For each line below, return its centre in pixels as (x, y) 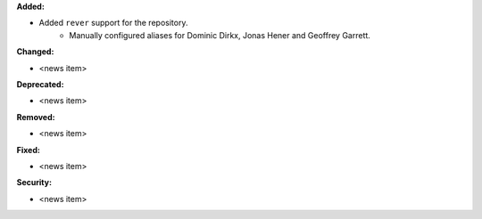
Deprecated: (40, 84)
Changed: (35, 52)
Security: (34, 182)
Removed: (36, 117)
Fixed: (28, 150)
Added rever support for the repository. (113, 23)
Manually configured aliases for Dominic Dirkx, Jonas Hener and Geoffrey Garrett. (220, 35)
